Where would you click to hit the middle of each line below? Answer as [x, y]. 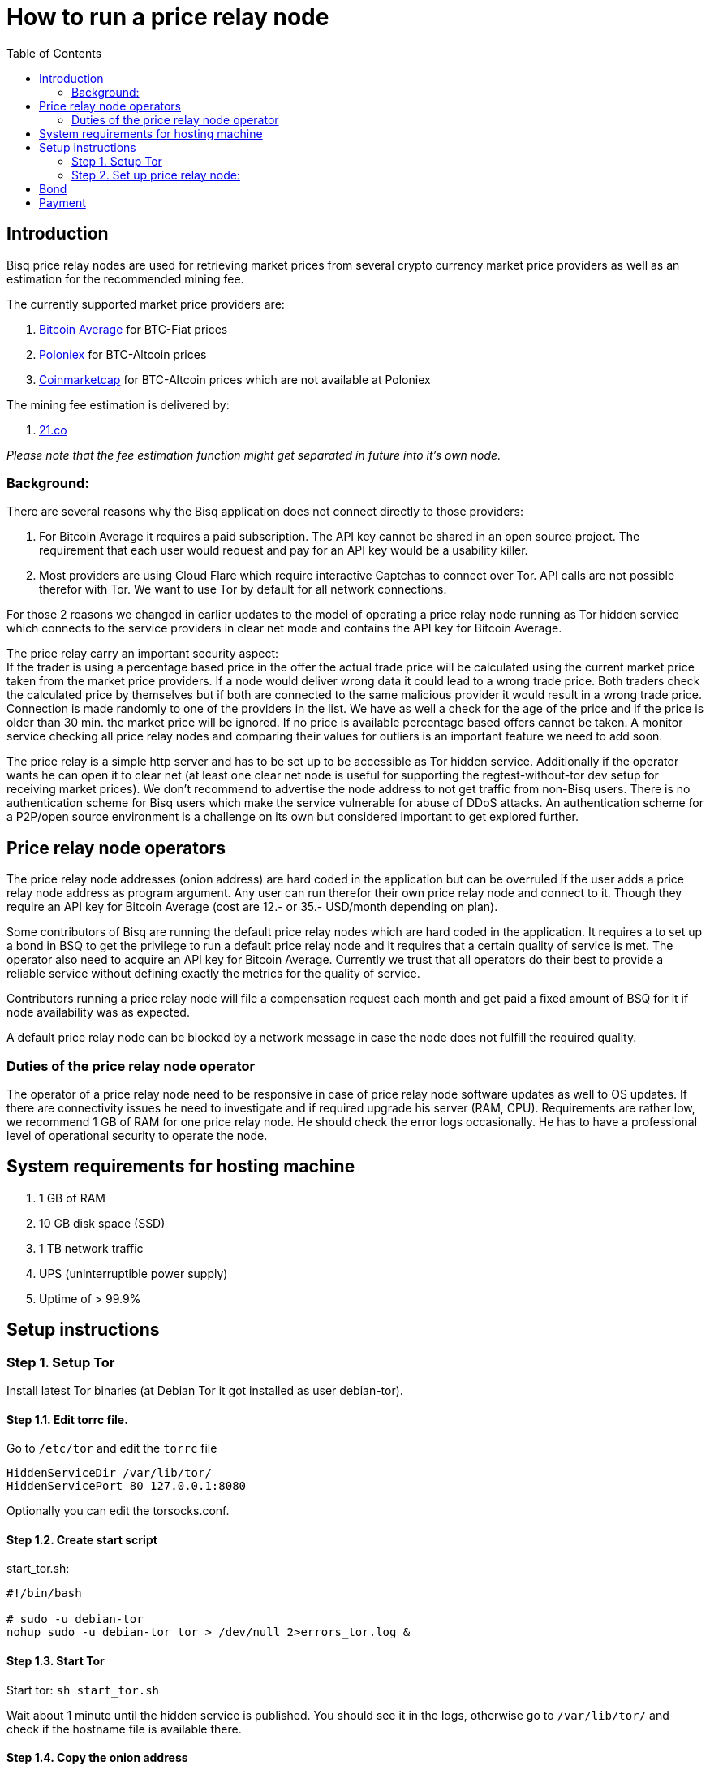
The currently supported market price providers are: [146, 304]
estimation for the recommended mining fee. [125, 278]
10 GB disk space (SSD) [102, 1223]
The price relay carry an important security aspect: [143, 654]
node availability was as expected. [98, 1012]
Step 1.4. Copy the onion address [97, 1758]
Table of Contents [54, 53]
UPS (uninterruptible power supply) [133, 1273]
